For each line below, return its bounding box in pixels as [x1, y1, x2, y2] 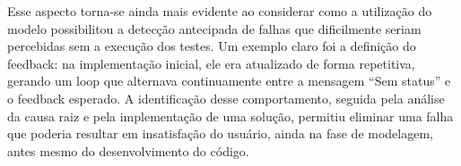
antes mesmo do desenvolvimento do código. [7, 141, 249, 160]
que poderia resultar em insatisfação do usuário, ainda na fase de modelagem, [7, 124, 433, 143]
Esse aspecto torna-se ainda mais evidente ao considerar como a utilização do [7, 2, 432, 20]
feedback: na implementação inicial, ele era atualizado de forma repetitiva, [7, 54, 415, 72]
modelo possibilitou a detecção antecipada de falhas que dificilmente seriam [7, 19, 422, 37]
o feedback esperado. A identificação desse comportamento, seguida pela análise [7, 88, 445, 107]
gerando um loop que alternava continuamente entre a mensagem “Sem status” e [7, 71, 451, 90]
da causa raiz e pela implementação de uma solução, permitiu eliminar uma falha [7, 106, 454, 125]
